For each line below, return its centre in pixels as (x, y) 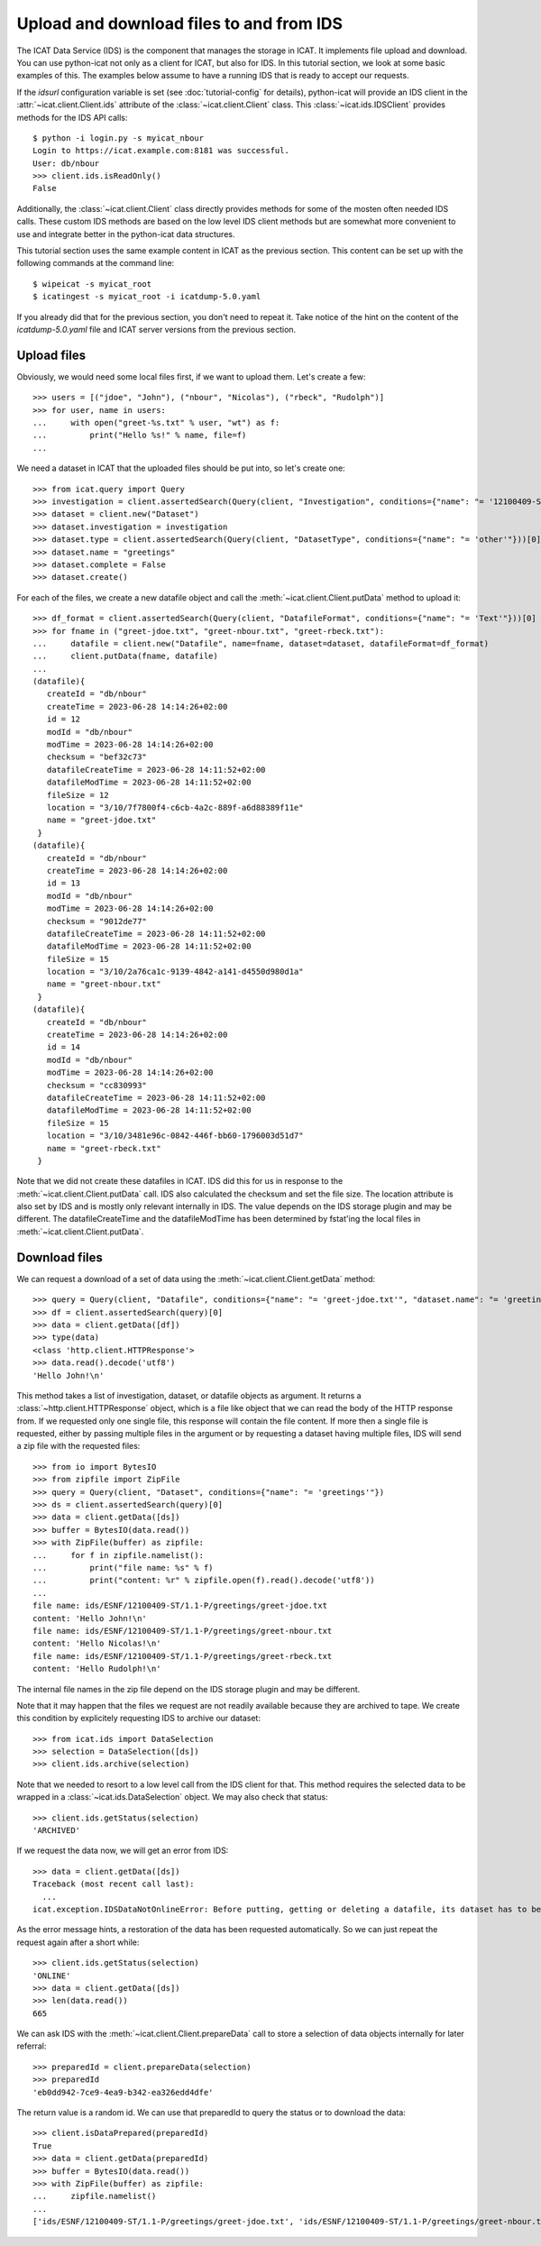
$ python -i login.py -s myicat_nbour (119, 138)
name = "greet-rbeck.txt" (104, 1148)
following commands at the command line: (96, 263)
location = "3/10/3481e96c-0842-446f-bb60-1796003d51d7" (175, 1136)
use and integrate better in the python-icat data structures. (126, 234)
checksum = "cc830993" (97, 1085)
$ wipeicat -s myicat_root (92, 284)
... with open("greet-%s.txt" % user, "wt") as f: (156, 423)
